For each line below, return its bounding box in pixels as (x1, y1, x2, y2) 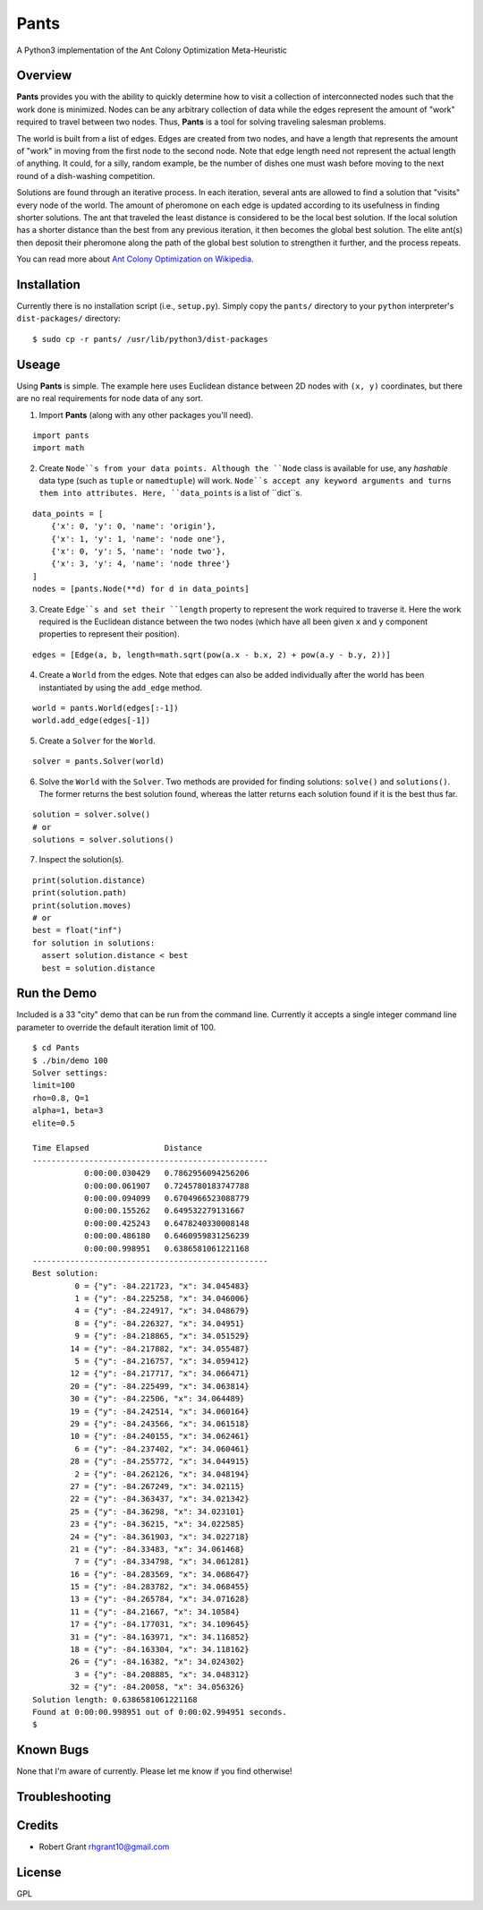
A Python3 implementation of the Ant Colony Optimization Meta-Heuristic (16, 45, 288, 56)
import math (32, 443, 85, 453)
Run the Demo (16, 986, 97, 1001)
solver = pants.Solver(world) (32, 757, 165, 767)
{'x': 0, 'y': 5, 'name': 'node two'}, (50, 546, 226, 557)
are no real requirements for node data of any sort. (16, 393, 203, 404)
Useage (16, 356, 61, 372)
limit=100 (32, 1080, 75, 1091)
